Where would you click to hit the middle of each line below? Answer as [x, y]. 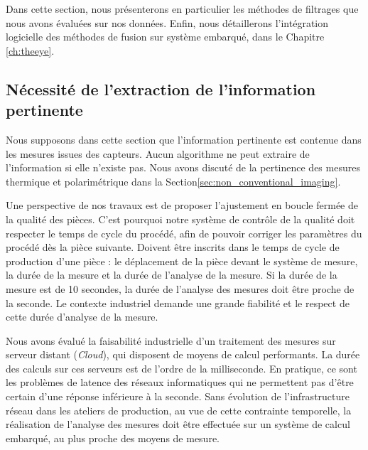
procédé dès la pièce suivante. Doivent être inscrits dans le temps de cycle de [173, 247]
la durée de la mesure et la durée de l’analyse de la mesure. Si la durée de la [172, 275]
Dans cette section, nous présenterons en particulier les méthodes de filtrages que [182, 9]
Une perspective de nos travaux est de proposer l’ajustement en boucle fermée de [182, 205]
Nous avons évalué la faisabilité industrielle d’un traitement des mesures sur [171, 340]
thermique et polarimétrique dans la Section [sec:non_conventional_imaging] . [173, 181]
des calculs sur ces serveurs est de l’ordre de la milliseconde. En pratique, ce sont [182, 368]
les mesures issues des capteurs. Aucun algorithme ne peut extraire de [158, 153]
